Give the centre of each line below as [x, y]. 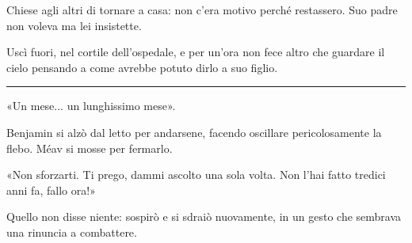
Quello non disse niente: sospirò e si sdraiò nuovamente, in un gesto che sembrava [204, 216]
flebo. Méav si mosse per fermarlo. [90, 148]
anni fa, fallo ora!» [51, 190]
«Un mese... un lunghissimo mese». [91, 106]
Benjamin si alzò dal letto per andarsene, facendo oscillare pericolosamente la [194, 132]
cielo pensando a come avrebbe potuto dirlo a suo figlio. [142, 67]
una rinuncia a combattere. [72, 232]
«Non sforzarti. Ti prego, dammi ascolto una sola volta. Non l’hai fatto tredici [196, 175]
